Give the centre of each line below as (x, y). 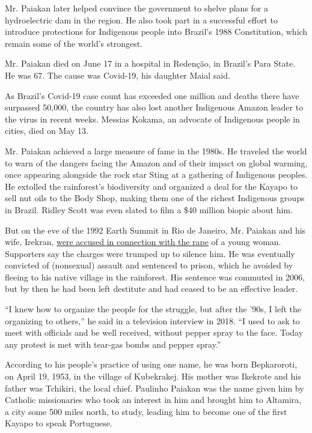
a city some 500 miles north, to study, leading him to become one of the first (146, 411)
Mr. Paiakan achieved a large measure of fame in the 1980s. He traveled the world (156, 150)
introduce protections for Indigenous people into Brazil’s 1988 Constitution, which (156, 32)
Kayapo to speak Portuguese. (59, 423)
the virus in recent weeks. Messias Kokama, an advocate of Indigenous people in (152, 119)
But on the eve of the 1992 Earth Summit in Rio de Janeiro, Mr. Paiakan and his (155, 230)
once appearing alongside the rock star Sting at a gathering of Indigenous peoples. (156, 174)
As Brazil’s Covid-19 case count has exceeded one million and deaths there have (152, 95)
